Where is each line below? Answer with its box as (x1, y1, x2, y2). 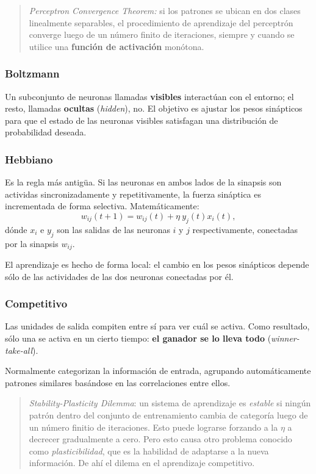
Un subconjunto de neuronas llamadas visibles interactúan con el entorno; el (5, 90, 294, 102)
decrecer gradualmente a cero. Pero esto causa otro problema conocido (29, 433, 292, 445)
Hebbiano (5, 151, 53, 167)
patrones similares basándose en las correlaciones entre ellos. (5, 376, 231, 389)
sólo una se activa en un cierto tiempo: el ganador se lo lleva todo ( (5, 332, 271, 345)
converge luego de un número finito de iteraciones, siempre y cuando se (29, 28, 295, 41)
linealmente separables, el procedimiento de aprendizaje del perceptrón (29, 16, 293, 29)
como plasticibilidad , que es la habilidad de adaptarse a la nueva (29, 444, 269, 457)
